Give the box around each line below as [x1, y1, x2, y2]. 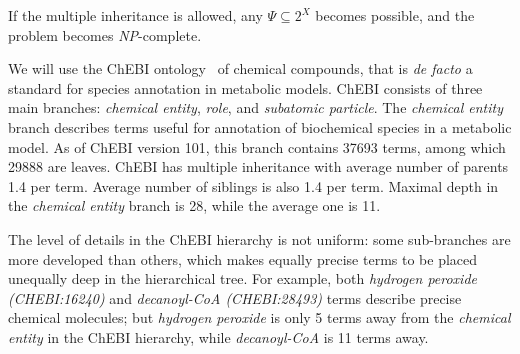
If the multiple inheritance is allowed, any [8, 5, 263, 25]
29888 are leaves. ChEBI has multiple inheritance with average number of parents [8, 156, 509, 177]
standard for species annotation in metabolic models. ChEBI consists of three [8, 77, 483, 98]
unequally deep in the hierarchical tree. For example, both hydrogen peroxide [8, 268, 478, 289]
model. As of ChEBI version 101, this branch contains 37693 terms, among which [8, 136, 506, 157]
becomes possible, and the [315, 5, 475, 25]
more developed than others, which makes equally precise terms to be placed [8, 248, 478, 269]
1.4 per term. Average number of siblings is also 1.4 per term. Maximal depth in [8, 175, 499, 196]
